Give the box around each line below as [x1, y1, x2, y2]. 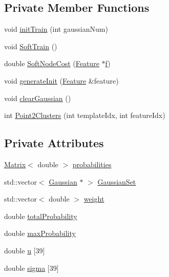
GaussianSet [97, 176, 136, 187]
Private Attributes [4, 135, 104, 151]
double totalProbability [4, 210, 77, 221]
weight [83, 193, 104, 204]
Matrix [4, 159, 26, 169]
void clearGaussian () [4, 92, 71, 103]
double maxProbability [4, 228, 76, 239]
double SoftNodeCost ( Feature [4, 58, 99, 69]
